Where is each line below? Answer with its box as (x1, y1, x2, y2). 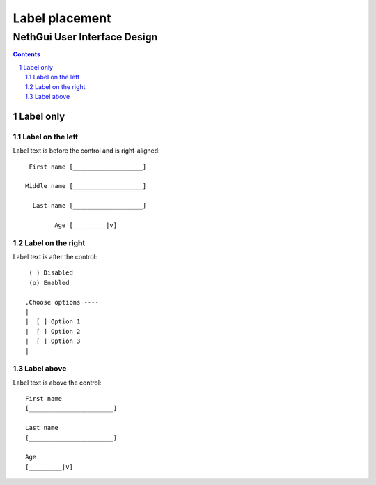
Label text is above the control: (13, 378, 102, 387)
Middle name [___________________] (25, 182, 147, 190)
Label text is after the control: (13, 252, 97, 261)
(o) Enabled (29, 279, 70, 286)
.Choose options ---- (25, 298, 99, 306)
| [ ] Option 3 (25, 337, 81, 345)
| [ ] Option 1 (25, 318, 81, 325)
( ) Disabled (29, 269, 73, 277)
